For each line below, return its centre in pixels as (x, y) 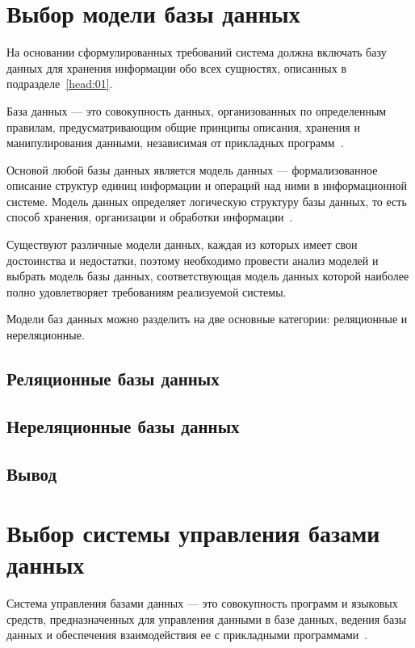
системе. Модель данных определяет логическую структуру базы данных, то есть (207, 201)
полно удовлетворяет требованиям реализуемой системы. (147, 291)
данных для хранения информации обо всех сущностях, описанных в (176, 67)
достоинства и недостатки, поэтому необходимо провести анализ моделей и (193, 260)
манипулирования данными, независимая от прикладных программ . (175, 143)
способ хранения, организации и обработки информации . (150, 217)
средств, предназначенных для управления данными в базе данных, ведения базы (207, 619)
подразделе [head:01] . (60, 84)
